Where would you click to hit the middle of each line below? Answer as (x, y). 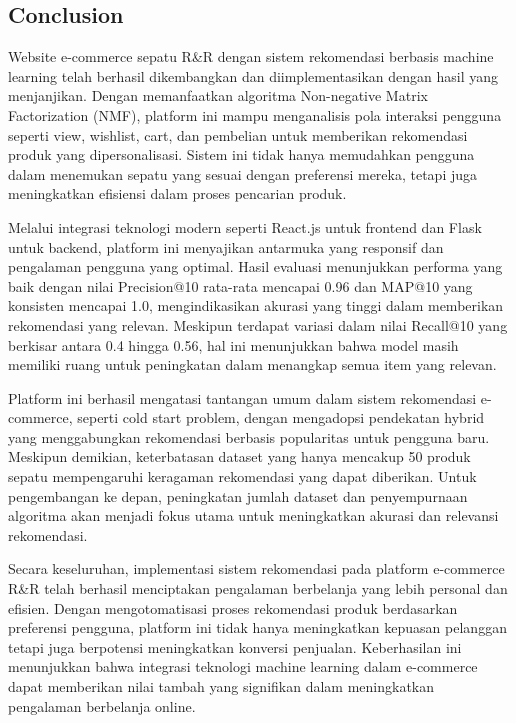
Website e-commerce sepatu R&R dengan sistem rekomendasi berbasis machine (251, 56)
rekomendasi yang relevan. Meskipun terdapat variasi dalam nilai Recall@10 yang (258, 324)
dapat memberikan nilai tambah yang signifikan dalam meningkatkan (221, 686)
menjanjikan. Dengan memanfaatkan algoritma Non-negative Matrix (218, 95)
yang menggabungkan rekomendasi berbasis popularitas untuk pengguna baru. (249, 436)
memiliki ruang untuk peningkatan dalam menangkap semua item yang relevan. (252, 364)
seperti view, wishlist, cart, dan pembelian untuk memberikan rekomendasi (238, 134)
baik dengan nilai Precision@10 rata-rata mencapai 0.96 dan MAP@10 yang (240, 285)
